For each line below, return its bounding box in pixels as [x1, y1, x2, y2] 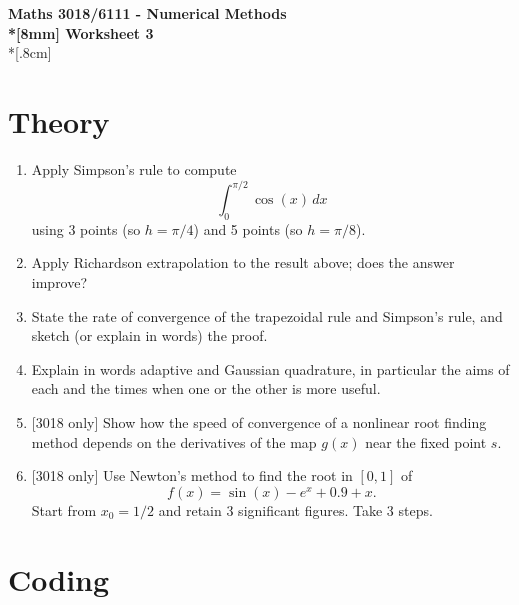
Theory [8, 100, 110, 141]
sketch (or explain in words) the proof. [31, 325, 268, 346]
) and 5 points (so [193, 218, 303, 239]
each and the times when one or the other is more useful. [31, 378, 381, 399]
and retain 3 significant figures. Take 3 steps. [158, 499, 433, 520]
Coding [8, 558, 110, 599]
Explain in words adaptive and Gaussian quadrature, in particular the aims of [31, 358, 510, 379]
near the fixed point [365, 431, 487, 452]
